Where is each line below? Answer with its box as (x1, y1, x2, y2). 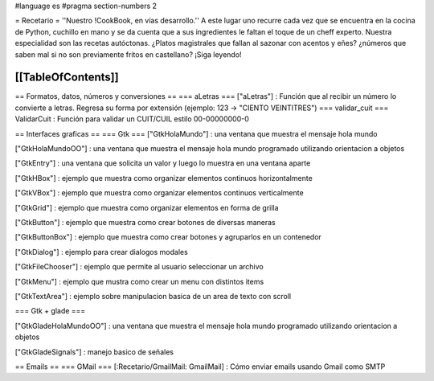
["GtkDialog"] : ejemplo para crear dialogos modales (14, 247, 188, 256)
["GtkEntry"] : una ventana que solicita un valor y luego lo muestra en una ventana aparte (14, 158, 311, 168)
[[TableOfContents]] (14, 71, 120, 84)
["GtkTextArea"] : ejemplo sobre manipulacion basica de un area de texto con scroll (14, 291, 292, 301)
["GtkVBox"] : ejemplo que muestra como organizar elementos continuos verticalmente (14, 188, 305, 198)
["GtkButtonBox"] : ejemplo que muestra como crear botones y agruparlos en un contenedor (14, 232, 321, 242)
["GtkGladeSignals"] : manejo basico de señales (14, 346, 174, 357)
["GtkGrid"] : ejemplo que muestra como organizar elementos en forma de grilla (14, 203, 279, 212)
